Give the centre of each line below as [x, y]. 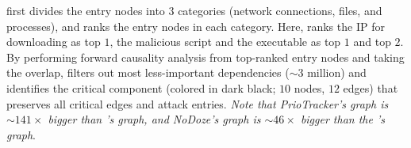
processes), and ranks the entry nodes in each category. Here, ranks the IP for [196, 26]
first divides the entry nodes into [86, 10]
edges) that [371, 87]
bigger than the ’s [342, 119]
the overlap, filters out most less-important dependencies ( [148, 72]
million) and [337, 72]
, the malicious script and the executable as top [225, 42]
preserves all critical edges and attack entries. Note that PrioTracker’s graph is [198, 103]
